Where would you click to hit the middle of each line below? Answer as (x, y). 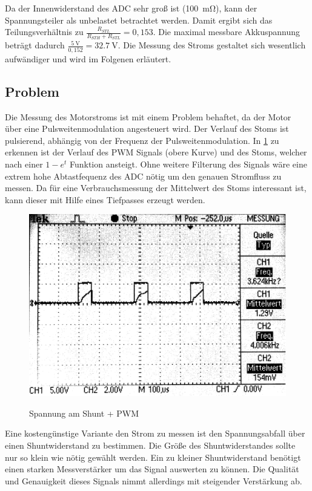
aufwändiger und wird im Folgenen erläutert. (88, 58)
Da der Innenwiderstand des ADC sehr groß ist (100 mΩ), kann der (131, 8)
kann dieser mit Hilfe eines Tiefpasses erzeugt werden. (105, 199)
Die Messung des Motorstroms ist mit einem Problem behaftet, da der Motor (148, 116)
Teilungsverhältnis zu (44, 32)
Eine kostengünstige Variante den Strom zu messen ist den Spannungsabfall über (155, 433)
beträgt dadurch (35, 45)
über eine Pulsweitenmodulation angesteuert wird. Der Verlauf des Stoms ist (147, 128)
